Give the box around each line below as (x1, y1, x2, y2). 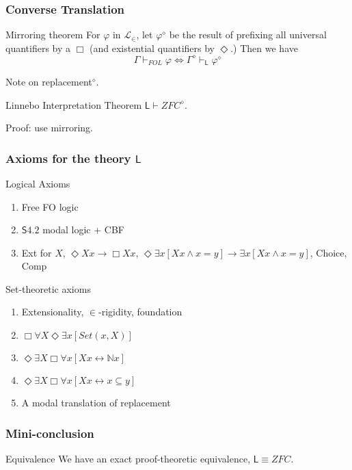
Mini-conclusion (5, 424, 94, 441)
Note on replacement (5, 74, 92, 88)
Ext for (21, 245, 52, 259)
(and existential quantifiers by (90, 40, 215, 55)
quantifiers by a (5, 40, 71, 55)
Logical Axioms (5, 176, 70, 190)
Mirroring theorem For (5, 27, 100, 42)
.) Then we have (230, 40, 298, 55)
